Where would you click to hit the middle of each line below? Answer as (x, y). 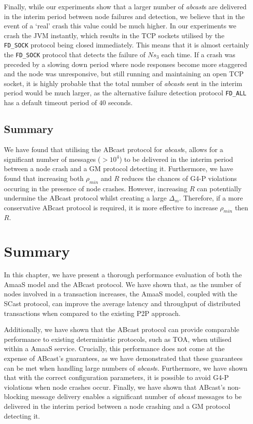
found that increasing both (44, 178)
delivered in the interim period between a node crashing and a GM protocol (117, 406)
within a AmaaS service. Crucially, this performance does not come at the (114, 348)
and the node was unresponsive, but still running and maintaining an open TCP (124, 74)
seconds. (120, 102)
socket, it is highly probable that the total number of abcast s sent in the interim (123, 83)
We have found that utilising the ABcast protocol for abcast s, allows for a (114, 149)
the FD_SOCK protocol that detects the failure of (75, 55)
